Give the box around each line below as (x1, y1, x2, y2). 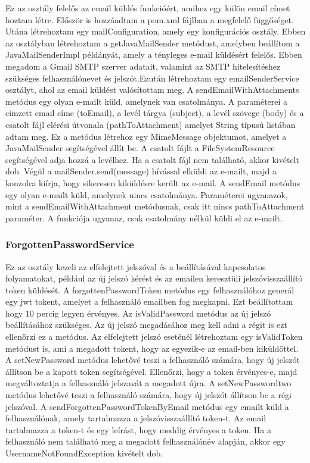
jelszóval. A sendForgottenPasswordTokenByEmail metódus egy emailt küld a (5, 400, 289, 412)
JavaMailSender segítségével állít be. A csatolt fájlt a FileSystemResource (5, 142, 275, 154)
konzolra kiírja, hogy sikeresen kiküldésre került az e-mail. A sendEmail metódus (5, 176, 300, 189)
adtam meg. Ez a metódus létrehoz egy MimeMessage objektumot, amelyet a (5, 130, 287, 142)
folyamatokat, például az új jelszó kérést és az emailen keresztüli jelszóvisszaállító (5, 272, 303, 284)
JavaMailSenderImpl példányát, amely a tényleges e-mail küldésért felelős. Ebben (5, 48, 302, 61)
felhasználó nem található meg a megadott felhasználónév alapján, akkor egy (5, 435, 286, 448)
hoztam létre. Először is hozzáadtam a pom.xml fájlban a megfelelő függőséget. (5, 13, 294, 26)
